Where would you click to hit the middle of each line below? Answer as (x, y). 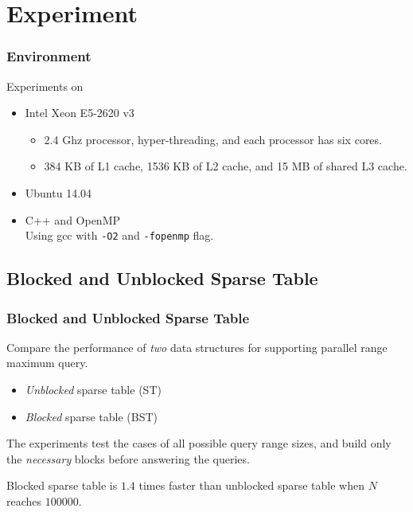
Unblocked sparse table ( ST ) (93, 389)
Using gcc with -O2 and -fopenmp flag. (119, 235)
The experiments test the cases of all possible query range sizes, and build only (199, 443)
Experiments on (45, 86)
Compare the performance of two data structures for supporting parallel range (197, 347)
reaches (24, 500)
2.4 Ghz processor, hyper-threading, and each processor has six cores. (213, 139)
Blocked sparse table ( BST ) (91, 416)
